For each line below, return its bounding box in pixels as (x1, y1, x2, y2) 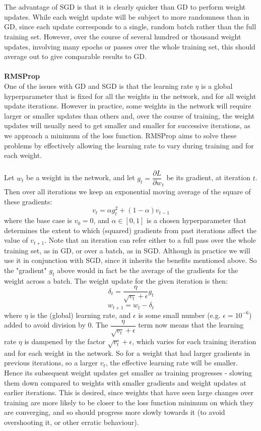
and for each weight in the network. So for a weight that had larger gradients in (4, 347, 250, 358)
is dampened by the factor (24, 336, 105, 347)
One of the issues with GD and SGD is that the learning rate (4, 80, 193, 91)
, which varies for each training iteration (132, 336, 256, 347)
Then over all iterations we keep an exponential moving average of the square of (4, 186, 251, 197)
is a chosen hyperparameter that (147, 215, 246, 226)
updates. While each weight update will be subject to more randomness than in (4, 11, 249, 22)
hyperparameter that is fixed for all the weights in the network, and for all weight (4, 90, 256, 101)
